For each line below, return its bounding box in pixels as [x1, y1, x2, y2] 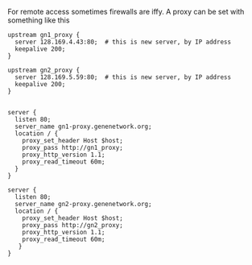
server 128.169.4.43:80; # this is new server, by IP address [14, 38, 231, 46]
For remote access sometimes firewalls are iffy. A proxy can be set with [7, 7, 245, 16]
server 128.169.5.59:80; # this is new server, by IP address [14, 73, 231, 81]
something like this [7, 15, 70, 25]
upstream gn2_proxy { [7, 66, 81, 74]
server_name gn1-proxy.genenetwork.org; [14, 122, 152, 130]
